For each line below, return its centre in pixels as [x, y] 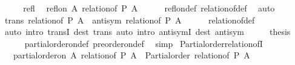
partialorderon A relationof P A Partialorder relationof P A [131, 55]
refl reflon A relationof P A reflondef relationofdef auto [149, 8]
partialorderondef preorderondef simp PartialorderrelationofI [144, 43]
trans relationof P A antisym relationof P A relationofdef [130, 20]
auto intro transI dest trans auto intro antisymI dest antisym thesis [147, 32]
